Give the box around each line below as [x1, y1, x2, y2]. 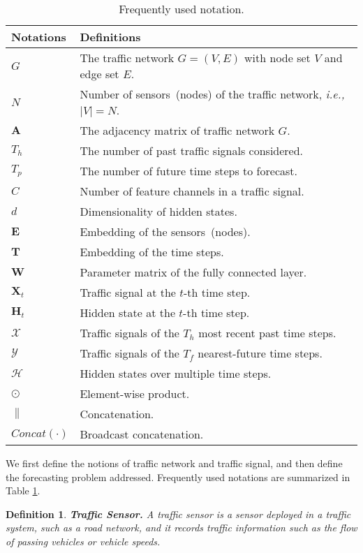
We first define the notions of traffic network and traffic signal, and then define [6, 456, 343, 470]
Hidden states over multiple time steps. [80, 365, 272, 381]
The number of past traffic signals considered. [80, 142, 304, 158]
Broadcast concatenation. [80, 426, 204, 442]
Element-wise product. [80, 385, 190, 401]
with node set [244, 50, 311, 66]
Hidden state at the [80, 304, 175, 320]
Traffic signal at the [80, 284, 176, 300]
